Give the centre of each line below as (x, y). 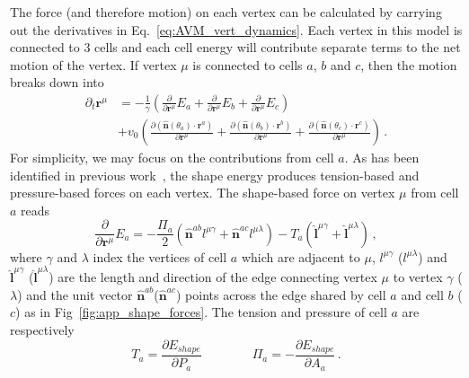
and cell (422, 294)
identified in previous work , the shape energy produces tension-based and (215, 175)
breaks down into (57, 82)
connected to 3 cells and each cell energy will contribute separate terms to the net (235, 47)
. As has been (382, 158)
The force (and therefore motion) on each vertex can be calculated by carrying (226, 12)
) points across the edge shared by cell (281, 294)
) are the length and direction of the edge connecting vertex (213, 277)
